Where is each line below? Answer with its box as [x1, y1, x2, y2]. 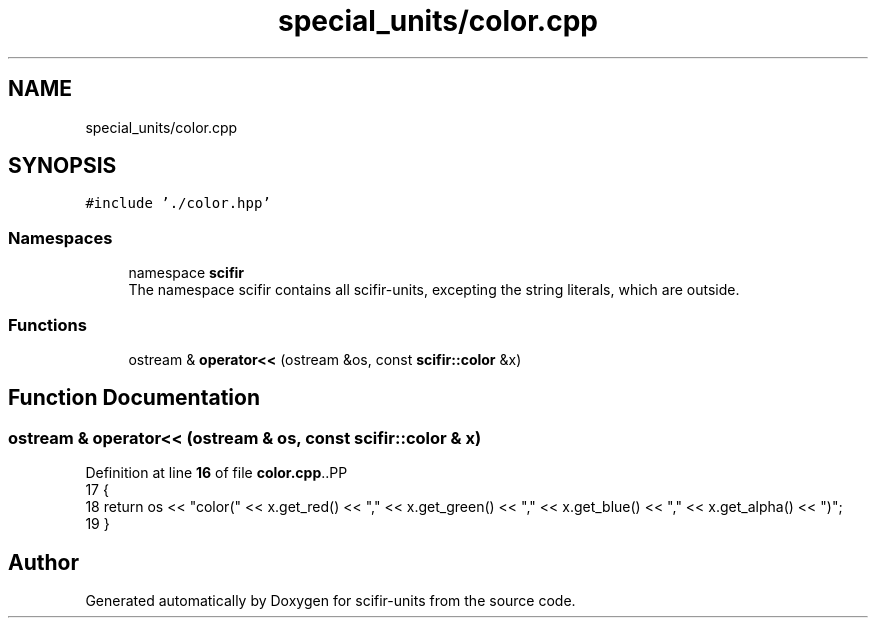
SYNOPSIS [8, 153, 117, 179]
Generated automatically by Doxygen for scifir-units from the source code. [85, 592, 576, 609]
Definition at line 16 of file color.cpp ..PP [85, 464, 348, 482]
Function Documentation [8, 385, 260, 411]
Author [8, 549, 79, 575]
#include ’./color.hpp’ [85, 195, 271, 212]
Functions [8, 314, 87, 335]
